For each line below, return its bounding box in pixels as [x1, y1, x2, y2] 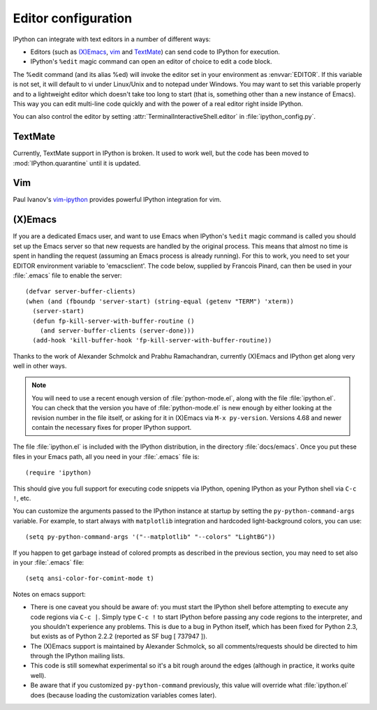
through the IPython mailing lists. [30, 652, 125, 660]
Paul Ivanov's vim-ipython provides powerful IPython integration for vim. [13, 196, 222, 204]
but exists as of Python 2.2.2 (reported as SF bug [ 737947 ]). [30, 632, 207, 641]
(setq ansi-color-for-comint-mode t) [25, 574, 155, 583]
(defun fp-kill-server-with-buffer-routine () [32, 317, 195, 325]
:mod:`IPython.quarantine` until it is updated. [13, 159, 141, 167]
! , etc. [13, 493, 31, 502]
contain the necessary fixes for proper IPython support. [31, 423, 192, 432]
